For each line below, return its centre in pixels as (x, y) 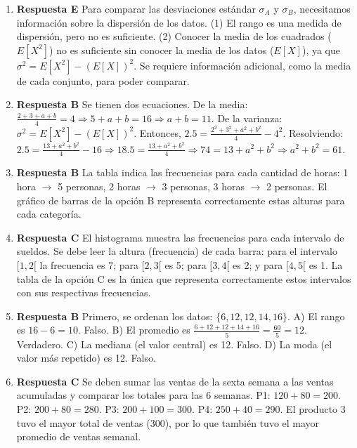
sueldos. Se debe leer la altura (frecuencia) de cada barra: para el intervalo (177, 251)
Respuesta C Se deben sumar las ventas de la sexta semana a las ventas (175, 381)
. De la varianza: (247, 118)
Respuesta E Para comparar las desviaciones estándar (136, 8)
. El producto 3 (313, 409)
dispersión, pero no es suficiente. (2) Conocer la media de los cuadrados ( (174, 36)
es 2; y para (258, 264)
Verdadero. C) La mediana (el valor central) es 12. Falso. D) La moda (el (174, 344)
